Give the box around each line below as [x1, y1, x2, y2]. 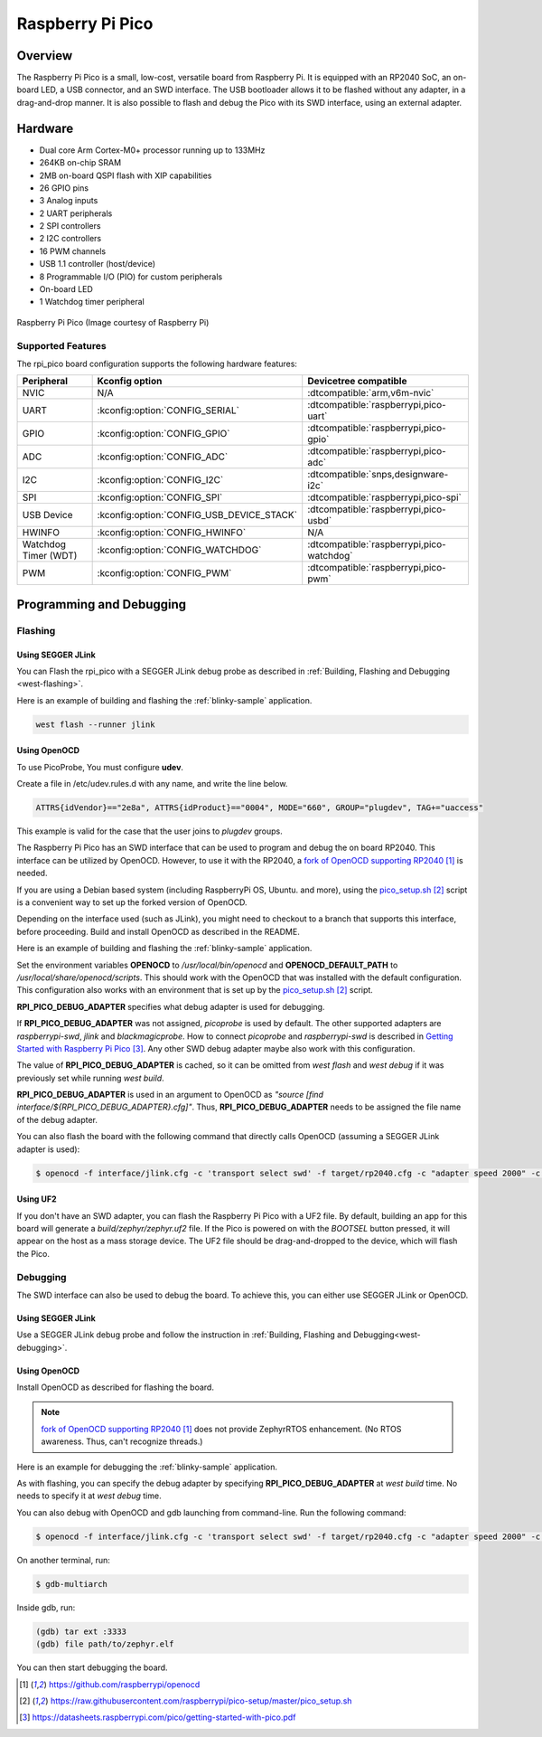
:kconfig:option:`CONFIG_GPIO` [97, 428, 230, 440]
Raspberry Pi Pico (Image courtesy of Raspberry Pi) [16, 316, 210, 327]
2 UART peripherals [39, 208, 113, 219]
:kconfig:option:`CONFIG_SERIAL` [97, 404, 239, 417]
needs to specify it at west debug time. [16, 1490, 162, 1501]
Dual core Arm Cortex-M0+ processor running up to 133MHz [39, 145, 266, 156]
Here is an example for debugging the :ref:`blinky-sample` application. [16, 1461, 278, 1472]
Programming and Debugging [16, 597, 187, 612]
